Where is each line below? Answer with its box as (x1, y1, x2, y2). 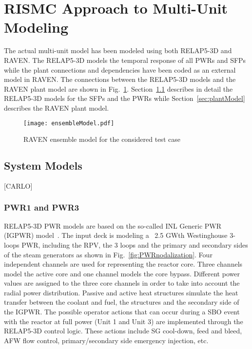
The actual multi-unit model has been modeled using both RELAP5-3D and (4, 45, 232, 56)
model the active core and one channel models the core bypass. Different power (4, 268, 240, 278)
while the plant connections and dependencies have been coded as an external (4, 64, 236, 75)
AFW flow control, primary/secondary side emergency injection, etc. (4, 335, 209, 345)
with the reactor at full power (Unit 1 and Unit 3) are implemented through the (4, 316, 243, 326)
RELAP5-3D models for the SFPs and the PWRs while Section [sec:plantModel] (4, 93, 245, 103)
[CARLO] (4, 180, 33, 191)
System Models (4, 158, 82, 173)
